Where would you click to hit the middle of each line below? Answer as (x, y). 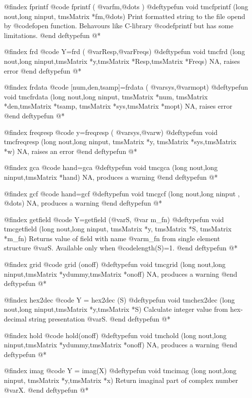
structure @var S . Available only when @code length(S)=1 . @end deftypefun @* (121, 248)
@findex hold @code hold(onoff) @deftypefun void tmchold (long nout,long (115, 335)
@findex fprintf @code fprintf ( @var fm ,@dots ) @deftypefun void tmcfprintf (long (126, 6)
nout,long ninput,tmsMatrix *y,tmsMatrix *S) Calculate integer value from (116, 309)
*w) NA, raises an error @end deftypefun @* (71, 151)
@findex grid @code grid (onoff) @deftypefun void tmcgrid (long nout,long (115, 264)
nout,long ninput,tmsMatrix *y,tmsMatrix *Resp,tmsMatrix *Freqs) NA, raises (122, 61)
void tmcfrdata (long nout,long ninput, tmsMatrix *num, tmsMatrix (106, 96)
